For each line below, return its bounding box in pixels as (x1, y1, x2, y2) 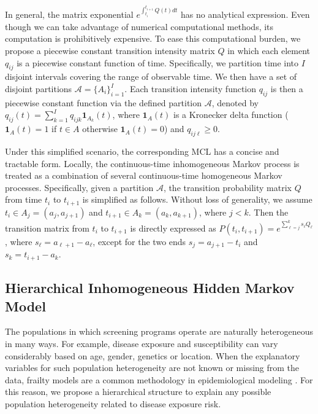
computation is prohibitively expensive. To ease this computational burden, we (5, 32, 301, 45)
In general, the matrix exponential (5, 8, 134, 21)
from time (5, 193, 42, 206)
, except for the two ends (93, 235, 186, 248)
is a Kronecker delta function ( (173, 108, 289, 121)
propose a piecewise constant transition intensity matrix (5, 44, 215, 57)
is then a (270, 82, 303, 95)
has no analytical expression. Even (181, 8, 310, 21)
